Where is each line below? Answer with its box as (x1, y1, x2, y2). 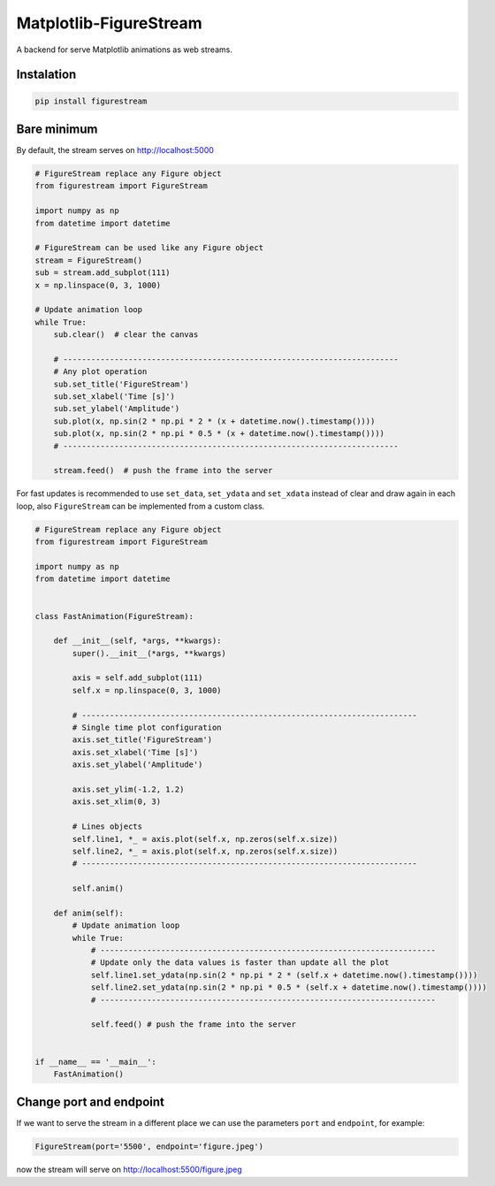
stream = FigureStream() (34, 255, 143, 265)
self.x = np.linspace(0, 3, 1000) (72, 685, 222, 695)
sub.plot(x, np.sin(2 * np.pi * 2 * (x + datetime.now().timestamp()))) (53, 416, 376, 426)
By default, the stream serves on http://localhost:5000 (16, 145, 214, 156)
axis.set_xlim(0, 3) (72, 797, 162, 807)
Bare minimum (16, 121, 98, 136)
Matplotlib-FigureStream (16, 13, 202, 33)
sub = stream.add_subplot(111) (34, 268, 171, 278)
